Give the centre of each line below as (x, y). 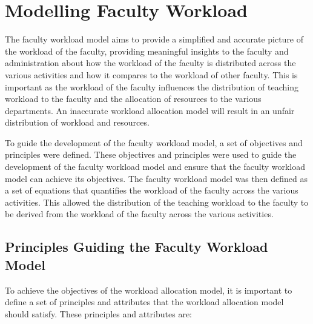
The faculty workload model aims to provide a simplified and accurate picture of (154, 39)
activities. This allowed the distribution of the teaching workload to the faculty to (157, 202)
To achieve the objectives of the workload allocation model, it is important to (149, 290)
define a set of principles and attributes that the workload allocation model (144, 302)
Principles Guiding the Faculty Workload (137, 247)
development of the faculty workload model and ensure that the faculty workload (155, 167)
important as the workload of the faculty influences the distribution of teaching (152, 86)
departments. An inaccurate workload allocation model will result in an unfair (150, 110)
